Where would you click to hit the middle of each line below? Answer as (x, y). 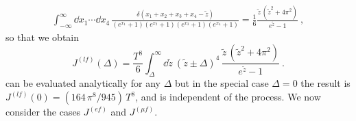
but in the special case (222, 83)
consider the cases (43, 112)
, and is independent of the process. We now (228, 97)
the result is (325, 83)
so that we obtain (43, 37)
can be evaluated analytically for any (83, 83)
